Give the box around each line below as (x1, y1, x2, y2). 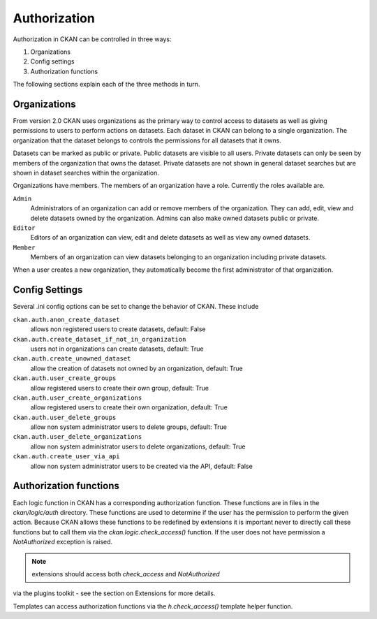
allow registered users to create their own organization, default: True (30, 403, 228, 412)
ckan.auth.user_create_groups (13, 374, 117, 382)
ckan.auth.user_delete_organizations (13, 433, 142, 441)
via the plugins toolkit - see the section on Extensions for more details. (13, 589, 216, 597)
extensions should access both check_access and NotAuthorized (31, 569, 220, 578)
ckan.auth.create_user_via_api (13, 453, 120, 460)
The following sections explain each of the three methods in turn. (13, 80, 200, 89)
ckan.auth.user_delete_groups (13, 413, 117, 421)
